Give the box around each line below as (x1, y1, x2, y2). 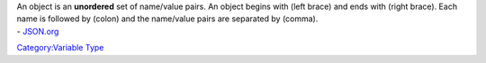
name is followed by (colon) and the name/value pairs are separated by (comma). (16, 13, 319, 24)
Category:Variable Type (16, 43, 104, 53)
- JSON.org (16, 26, 59, 36)
